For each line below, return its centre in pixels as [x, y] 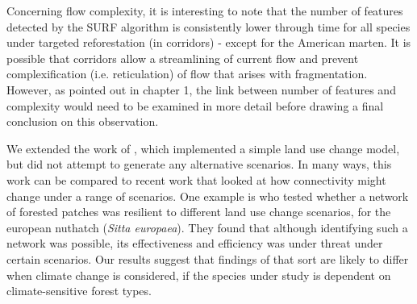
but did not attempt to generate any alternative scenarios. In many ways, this [199, 164]
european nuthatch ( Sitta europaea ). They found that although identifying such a [207, 227]
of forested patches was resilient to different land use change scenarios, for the [199, 212]
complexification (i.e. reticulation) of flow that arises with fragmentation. [187, 74]
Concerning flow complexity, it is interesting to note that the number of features [205, 10]
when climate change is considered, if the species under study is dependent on [199, 275]
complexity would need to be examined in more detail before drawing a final [195, 105]
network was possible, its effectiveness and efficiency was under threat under [195, 243]
